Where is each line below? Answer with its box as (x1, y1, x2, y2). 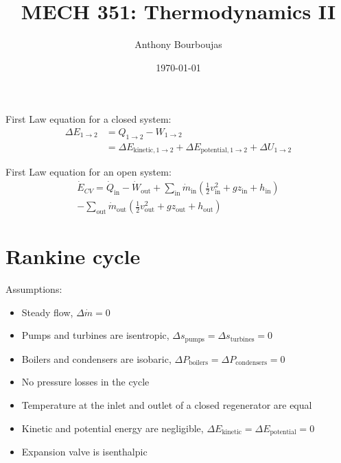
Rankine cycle (5, 242, 141, 270)
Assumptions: (5, 282, 62, 296)
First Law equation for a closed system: (5, 112, 172, 126)
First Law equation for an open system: (5, 165, 172, 179)
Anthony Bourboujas (134, 37, 222, 51)
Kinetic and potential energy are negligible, (21, 420, 204, 435)
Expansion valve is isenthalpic (21, 444, 148, 459)
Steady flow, (21, 305, 73, 319)
